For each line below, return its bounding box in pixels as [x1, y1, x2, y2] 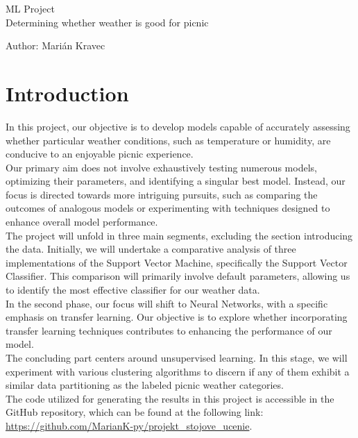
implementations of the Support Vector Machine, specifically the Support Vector [6, 255, 348, 269]
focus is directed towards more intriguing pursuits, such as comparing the [6, 187, 318, 201]
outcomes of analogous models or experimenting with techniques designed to [6, 201, 330, 215]
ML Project [6, 1, 55, 15]
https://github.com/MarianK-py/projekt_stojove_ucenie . [6, 418, 253, 432]
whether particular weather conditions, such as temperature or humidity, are [6, 133, 331, 147]
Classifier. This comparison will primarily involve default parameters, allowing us [6, 269, 350, 283]
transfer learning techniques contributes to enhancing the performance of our [6, 323, 332, 337]
